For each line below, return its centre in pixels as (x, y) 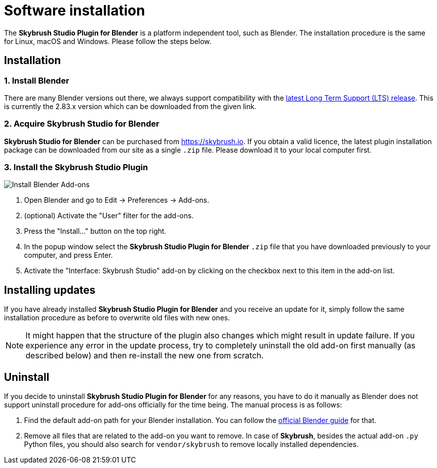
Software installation (75, 11)
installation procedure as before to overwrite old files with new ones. (117, 318)
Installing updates (50, 290)
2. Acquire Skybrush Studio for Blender (82, 124)
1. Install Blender (37, 80)
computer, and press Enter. (69, 255)
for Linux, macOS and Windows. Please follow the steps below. (108, 41)
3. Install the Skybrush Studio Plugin (76, 167)
